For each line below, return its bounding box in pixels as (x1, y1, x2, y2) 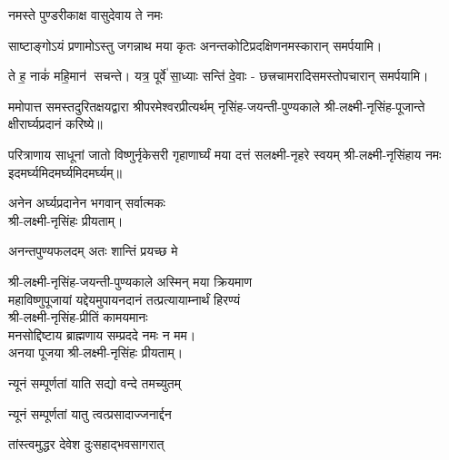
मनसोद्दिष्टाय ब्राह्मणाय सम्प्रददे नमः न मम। (8, 325, 196, 344)
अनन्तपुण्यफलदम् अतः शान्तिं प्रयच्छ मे (8, 241, 178, 260)
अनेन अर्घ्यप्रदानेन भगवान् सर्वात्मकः (8, 193, 165, 212)
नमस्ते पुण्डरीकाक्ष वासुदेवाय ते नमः (8, 5, 163, 24)
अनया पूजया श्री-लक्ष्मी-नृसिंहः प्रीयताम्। (8, 343, 184, 362)
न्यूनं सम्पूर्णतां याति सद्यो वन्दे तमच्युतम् (8, 373, 181, 392)
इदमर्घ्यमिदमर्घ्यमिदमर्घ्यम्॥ (8, 162, 123, 181)
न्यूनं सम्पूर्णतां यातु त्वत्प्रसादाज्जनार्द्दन (8, 404, 172, 423)
